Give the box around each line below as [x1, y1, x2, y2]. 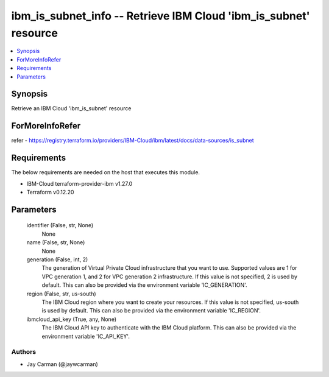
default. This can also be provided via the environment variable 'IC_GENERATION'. [41, 281, 247, 289]
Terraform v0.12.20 [26, 189, 74, 196]
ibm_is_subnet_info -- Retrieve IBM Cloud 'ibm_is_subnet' [11, 9, 310, 23]
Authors [11, 348, 37, 356]
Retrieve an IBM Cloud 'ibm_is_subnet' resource [11, 105, 132, 112]
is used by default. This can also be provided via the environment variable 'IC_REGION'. [41, 307, 261, 314]
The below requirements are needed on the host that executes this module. [11, 169, 200, 176]
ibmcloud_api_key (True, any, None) [26, 315, 117, 323]
